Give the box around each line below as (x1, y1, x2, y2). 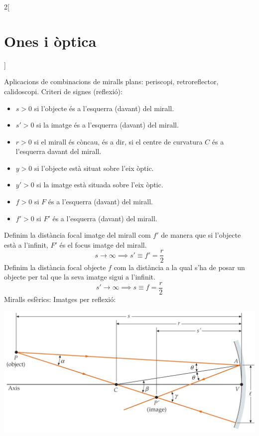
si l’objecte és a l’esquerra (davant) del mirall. (34, 103, 174, 113)
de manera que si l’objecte (161, 230, 241, 240)
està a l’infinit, (4, 239, 48, 250)
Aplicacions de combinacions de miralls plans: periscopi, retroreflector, (4, 76, 219, 87)
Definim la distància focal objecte (4, 262, 106, 272)
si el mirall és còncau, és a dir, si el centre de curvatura (34, 136, 203, 146)
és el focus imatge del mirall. (59, 239, 147, 250)
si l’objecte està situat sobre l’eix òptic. (34, 162, 154, 173)
